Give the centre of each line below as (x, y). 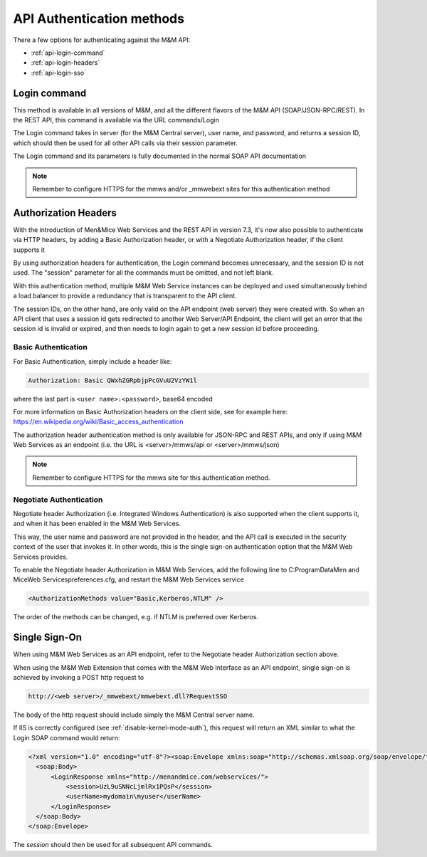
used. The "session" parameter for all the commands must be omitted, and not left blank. (143, 273)
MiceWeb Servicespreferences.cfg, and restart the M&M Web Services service (129, 579)
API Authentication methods (99, 19)
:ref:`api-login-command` (68, 53)
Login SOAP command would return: (67, 737)
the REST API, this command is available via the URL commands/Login (116, 120)
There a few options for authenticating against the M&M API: (102, 40)
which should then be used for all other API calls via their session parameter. (125, 143)
